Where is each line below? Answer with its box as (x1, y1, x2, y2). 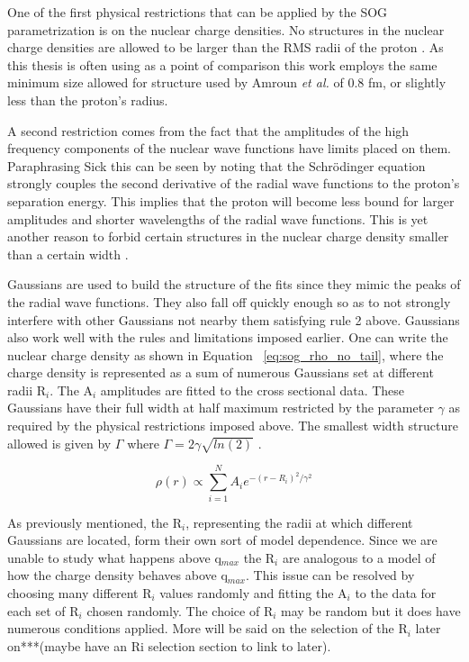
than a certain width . (7, 244, 129, 263)
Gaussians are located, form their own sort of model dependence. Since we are (7, 531, 437, 549)
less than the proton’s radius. (7, 90, 168, 109)
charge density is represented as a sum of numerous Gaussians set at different (7, 363, 434, 382)
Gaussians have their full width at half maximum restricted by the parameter (7, 398, 434, 417)
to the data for (355, 583, 437, 602)
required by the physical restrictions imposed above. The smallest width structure (7, 416, 458, 435)
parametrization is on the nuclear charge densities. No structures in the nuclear (7, 20, 445, 39)
